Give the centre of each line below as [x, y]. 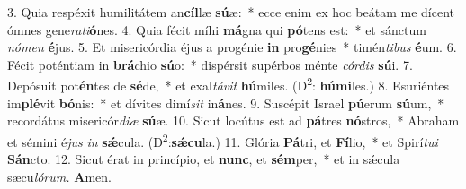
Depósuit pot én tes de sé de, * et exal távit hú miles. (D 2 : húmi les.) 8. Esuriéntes [229, 84]
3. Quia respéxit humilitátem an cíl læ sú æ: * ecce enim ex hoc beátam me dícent [231, 12]
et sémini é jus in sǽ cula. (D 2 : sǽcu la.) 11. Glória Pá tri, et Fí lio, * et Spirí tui [223, 140]
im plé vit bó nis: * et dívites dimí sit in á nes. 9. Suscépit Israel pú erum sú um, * [226, 103]
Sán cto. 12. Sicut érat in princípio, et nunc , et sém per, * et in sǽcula [204, 159]
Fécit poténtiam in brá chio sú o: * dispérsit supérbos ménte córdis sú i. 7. [210, 64]
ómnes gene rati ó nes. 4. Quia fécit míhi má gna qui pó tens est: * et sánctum [217, 29]
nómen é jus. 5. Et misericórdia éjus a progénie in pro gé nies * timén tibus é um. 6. [232, 47]
